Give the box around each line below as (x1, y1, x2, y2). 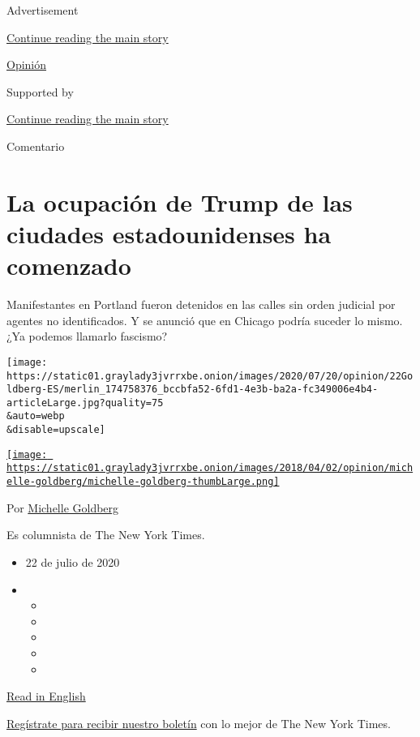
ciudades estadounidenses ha (6, 216, 332, 250)
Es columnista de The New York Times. (6, 526, 205, 543)
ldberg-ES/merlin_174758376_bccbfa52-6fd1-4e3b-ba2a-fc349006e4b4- (6, 383, 379, 396)
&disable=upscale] (6, 424, 105, 436)
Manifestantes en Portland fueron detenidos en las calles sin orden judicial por (6, 296, 396, 313)
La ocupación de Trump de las (6, 185, 353, 218)
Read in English (6, 688, 86, 705)
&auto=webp (6, 410, 65, 422)
